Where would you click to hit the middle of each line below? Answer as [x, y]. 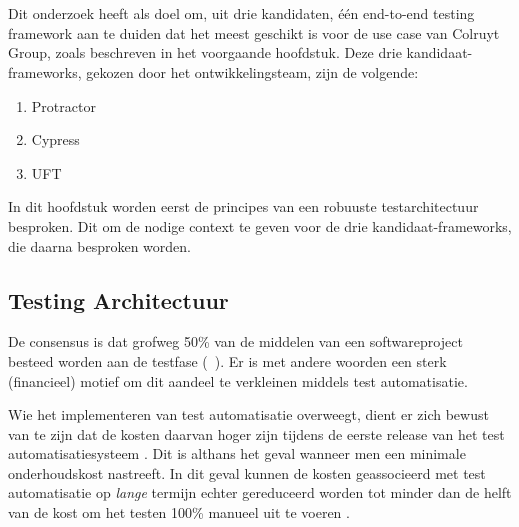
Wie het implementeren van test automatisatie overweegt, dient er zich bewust [248, 414]
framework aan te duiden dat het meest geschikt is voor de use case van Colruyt [254, 32]
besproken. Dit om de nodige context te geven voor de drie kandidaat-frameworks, [260, 225]
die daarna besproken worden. [99, 245]
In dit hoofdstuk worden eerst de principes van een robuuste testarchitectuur [243, 206]
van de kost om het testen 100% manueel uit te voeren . [179, 512]
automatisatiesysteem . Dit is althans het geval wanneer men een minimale [237, 453]
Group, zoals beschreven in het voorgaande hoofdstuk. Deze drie [205, 52]
